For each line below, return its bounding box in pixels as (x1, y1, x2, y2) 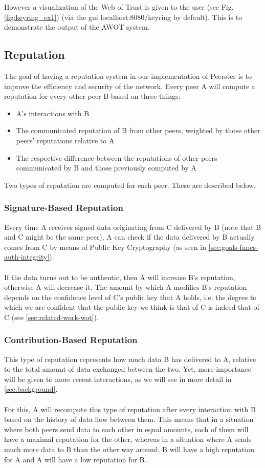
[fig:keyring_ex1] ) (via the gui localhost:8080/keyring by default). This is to (4, 11, 242, 22)
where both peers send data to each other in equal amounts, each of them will (4, 423, 249, 434)
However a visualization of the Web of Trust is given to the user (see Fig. (4, 2, 234, 12)
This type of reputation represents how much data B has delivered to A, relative (4, 353, 256, 364)
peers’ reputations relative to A (16, 135, 115, 145)
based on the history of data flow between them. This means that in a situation (4, 414, 254, 424)
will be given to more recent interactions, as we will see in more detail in (4, 373, 232, 384)
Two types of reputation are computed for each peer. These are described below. (4, 179, 256, 190)
